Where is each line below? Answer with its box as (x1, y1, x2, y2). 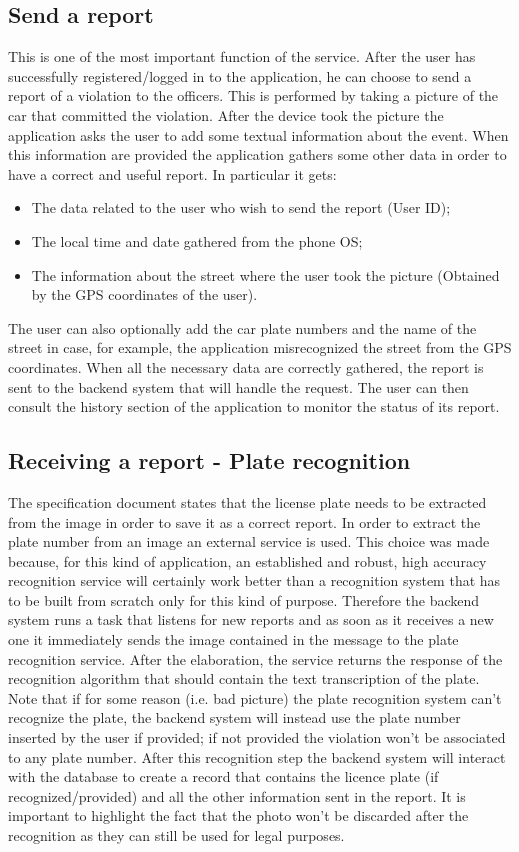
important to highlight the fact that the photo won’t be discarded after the (8, 805, 469, 826)
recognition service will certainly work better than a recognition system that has (8, 570, 501, 591)
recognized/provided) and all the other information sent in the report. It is (8, 785, 466, 806)
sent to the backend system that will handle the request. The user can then (8, 376, 469, 397)
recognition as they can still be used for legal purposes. (8, 825, 345, 845)
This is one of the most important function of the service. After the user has (8, 46, 476, 67)
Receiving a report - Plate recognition (8, 445, 411, 476)
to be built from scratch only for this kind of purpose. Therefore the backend (8, 589, 480, 610)
